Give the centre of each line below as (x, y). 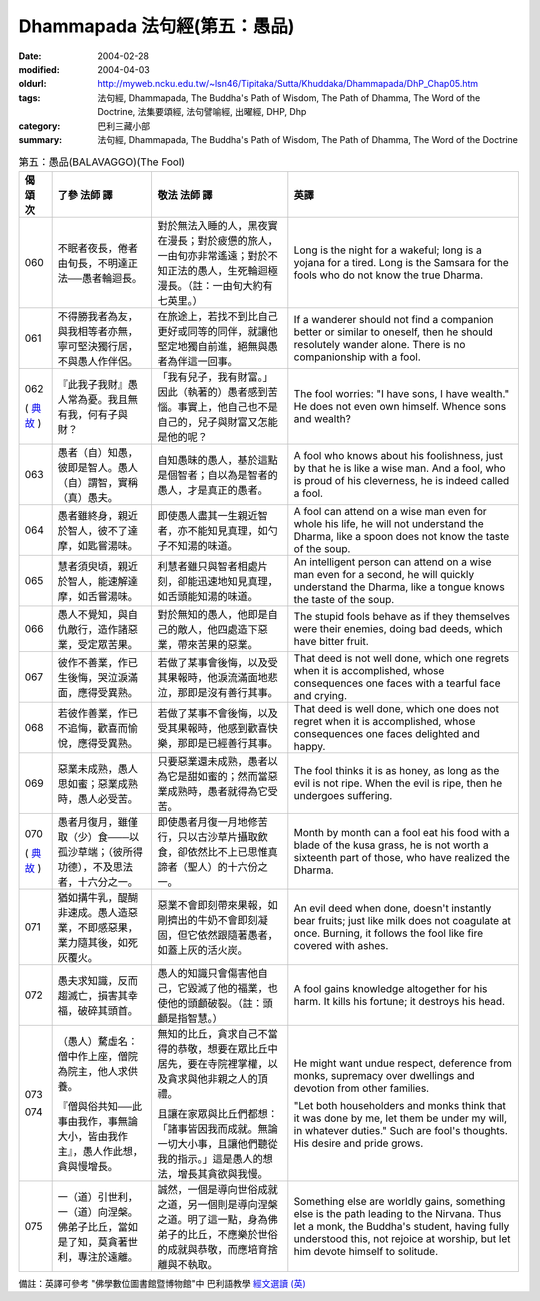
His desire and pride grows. (358, 1143)
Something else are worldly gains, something (399, 1201)
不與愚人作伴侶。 (98, 361)
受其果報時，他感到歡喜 (213, 728)
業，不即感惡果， (98, 927)
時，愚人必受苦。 (98, 798)
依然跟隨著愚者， (238, 935)
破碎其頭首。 (108, 1010)
